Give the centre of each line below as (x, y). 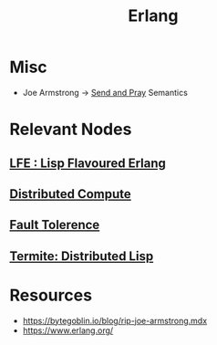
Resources (51, 295)
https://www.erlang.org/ (68, 330)
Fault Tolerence (55, 225)
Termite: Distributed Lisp (82, 256)
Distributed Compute (71, 194)
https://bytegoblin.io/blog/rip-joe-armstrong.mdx (115, 320)
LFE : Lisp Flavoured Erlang (88, 163)
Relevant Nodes (71, 130)
